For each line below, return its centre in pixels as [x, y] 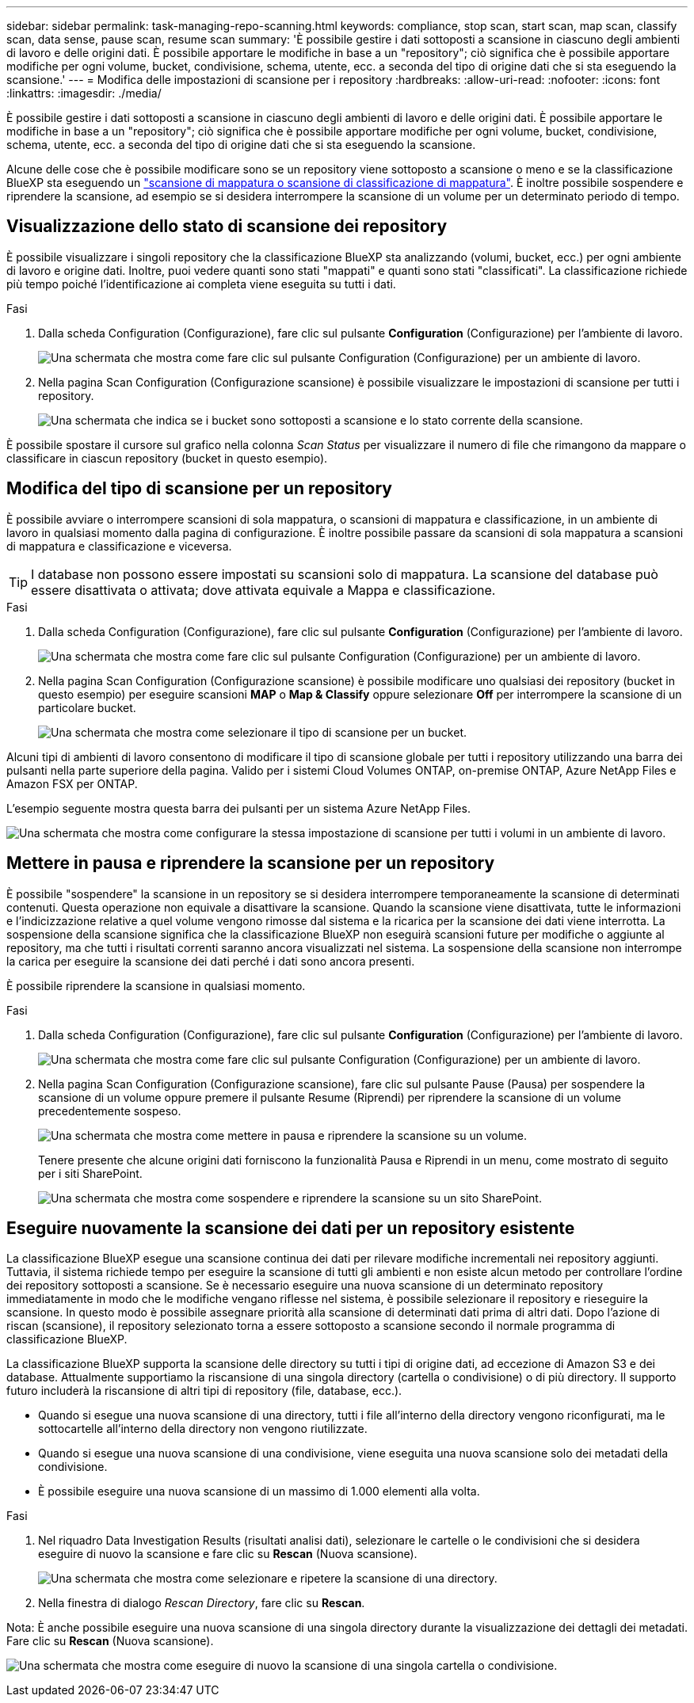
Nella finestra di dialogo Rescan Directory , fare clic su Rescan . [202, 1603]
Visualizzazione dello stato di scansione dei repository [227, 227]
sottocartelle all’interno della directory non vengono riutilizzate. [203, 1429]
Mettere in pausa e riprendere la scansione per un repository [251, 863]
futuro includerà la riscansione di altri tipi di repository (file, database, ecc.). [204, 1391]
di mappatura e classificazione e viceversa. [119, 546]
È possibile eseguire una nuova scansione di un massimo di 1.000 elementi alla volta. [259, 1492]
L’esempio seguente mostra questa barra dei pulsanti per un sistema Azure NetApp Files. [238, 808]
